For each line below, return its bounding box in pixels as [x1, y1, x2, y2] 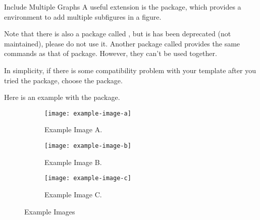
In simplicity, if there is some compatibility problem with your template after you [4, 65, 256, 75]
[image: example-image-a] [44, 109, 131, 117]
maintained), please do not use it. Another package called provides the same [4, 38, 240, 48]
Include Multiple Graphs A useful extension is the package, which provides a [4, 2, 241, 12]
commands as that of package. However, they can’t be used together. [4, 48, 217, 59]
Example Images [24, 206, 75, 216]
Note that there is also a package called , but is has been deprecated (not [4, 28, 231, 39]
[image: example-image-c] [44, 175, 131, 182]
